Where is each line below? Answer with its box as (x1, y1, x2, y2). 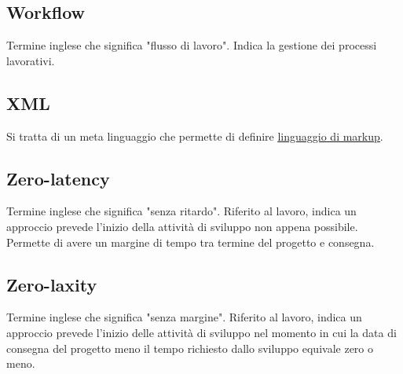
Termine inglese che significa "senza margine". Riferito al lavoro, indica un (6, 309, 362, 325)
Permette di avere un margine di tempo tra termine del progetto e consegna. (6, 233, 375, 250)
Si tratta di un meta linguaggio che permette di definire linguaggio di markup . (6, 127, 383, 144)
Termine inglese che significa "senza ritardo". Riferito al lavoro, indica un (6, 203, 357, 219)
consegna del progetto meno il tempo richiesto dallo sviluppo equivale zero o (6, 339, 373, 356)
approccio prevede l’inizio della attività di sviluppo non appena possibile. (6, 218, 358, 234)
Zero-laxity (6, 272, 97, 296)
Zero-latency (6, 166, 110, 190)
